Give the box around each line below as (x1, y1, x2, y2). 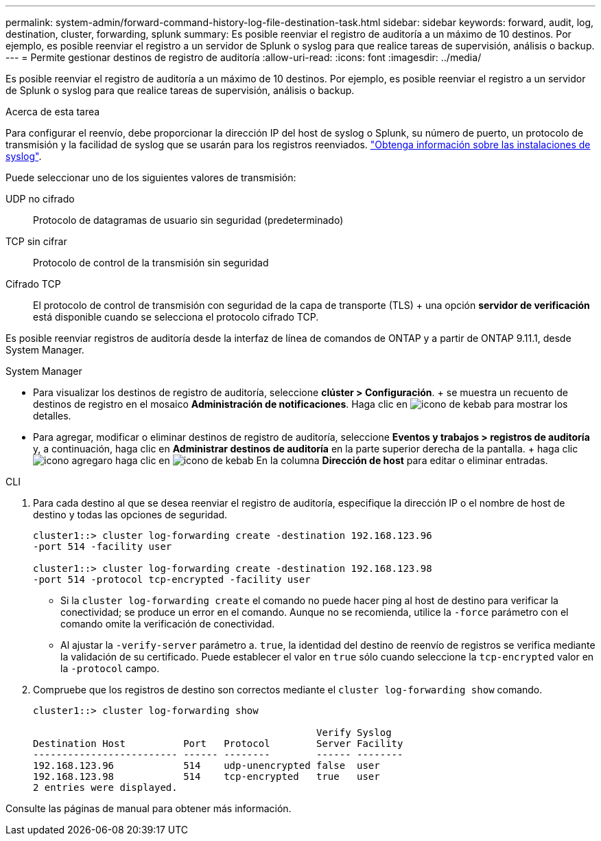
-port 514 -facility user (33, 541, 172, 552)
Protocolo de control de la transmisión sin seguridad (33, 257, 269, 268)
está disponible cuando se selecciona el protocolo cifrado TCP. (33, 311, 319, 323)
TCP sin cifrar (5, 235, 67, 247)
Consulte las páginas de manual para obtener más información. (5, 803, 292, 814)
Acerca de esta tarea (5, 106, 100, 117)
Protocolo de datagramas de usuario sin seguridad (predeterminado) (33, 214, 344, 226)
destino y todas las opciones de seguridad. (33, 509, 228, 520)
